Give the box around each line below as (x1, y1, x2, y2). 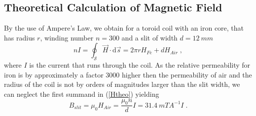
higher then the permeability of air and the (121, 69, 252, 79)
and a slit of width (121, 32, 178, 42)
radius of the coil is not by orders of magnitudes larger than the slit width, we (4, 79, 240, 89)
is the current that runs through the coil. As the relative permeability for (29, 60, 251, 70)
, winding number (40, 32, 94, 42)
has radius (4, 32, 35, 42)
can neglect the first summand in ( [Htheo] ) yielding (4, 88, 159, 99)
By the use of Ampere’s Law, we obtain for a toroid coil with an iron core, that (4, 23, 244, 33)
